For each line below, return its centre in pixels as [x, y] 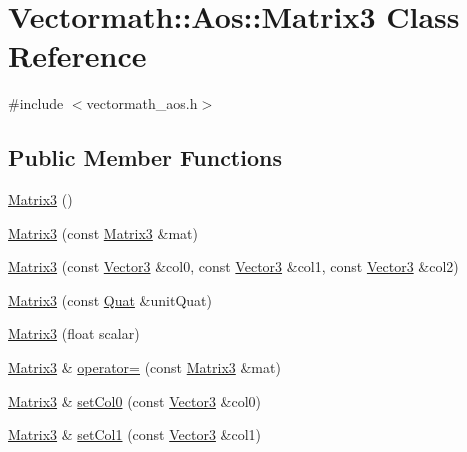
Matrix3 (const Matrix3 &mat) [103, 232]
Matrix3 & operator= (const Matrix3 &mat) [144, 367]
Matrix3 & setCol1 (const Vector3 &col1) [135, 434]
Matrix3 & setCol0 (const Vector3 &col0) [135, 400]
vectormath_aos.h [142, 103]
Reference [77, 55]
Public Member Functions [145, 157]
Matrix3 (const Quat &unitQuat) [110, 299]
